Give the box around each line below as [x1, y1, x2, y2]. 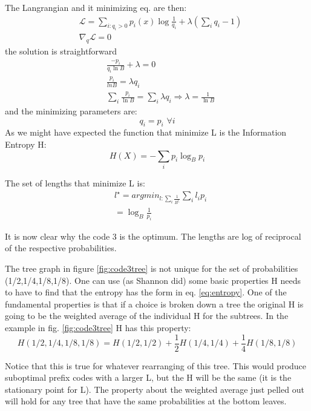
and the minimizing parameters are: [5, 105, 137, 117]
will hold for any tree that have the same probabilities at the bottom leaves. [5, 395, 287, 407]
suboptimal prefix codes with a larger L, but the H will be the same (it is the [5, 371, 292, 384]
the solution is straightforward [5, 45, 117, 58]
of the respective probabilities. [5, 242, 117, 254]
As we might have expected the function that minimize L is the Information [5, 126, 287, 139]
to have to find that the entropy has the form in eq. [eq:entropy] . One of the [5, 286, 287, 298]
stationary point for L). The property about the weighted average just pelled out [5, 383, 304, 395]
